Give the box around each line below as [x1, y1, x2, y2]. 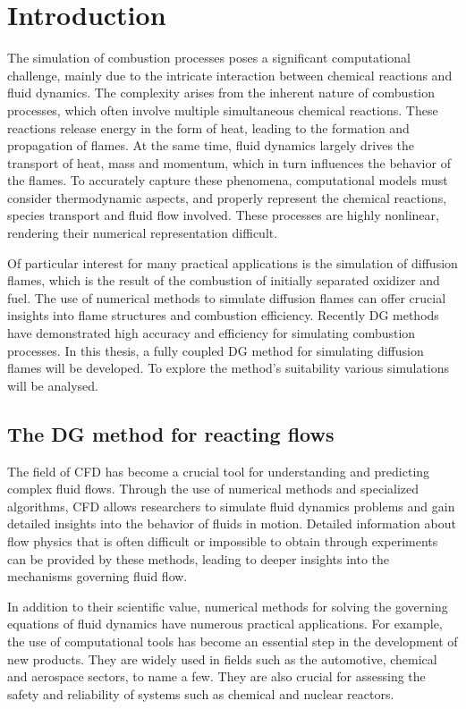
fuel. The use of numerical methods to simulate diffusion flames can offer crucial [7, 288, 446, 307]
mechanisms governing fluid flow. [7, 567, 188, 586]
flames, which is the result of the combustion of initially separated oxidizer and [7, 271, 440, 290]
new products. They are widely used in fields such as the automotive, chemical [7, 649, 437, 668]
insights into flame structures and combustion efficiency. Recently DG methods [7, 306, 439, 325]
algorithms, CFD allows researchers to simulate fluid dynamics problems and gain [7, 496, 455, 515]
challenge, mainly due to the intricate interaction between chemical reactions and [7, 65, 453, 84]
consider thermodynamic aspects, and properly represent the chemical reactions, [7, 188, 447, 207]
